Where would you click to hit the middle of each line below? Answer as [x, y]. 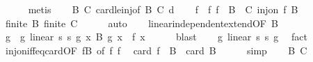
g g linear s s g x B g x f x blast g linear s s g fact [156, 37]
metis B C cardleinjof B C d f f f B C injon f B [163, 9]
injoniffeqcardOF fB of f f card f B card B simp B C [156, 50]
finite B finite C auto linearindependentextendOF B [142, 23]
